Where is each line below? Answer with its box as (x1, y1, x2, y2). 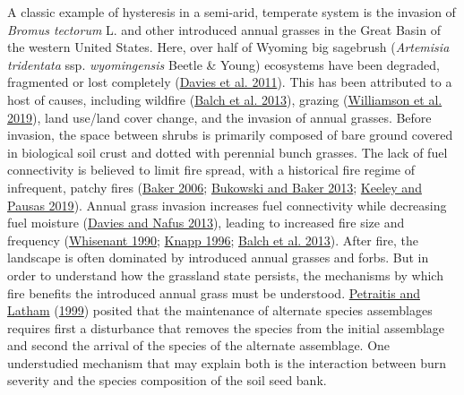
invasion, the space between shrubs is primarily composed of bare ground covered (7, 125, 453, 144)
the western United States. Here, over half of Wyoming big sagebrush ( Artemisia (7, 38, 450, 56)
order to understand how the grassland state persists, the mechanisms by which (7, 265, 443, 284)
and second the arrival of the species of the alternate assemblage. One (7, 336, 391, 355)
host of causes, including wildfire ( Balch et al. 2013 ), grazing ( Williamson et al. (7, 90, 443, 108)
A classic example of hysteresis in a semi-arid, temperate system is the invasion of (7, 3, 456, 21)
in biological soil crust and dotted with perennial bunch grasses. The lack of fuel (7, 142, 448, 161)
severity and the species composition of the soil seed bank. (7, 371, 327, 390)
